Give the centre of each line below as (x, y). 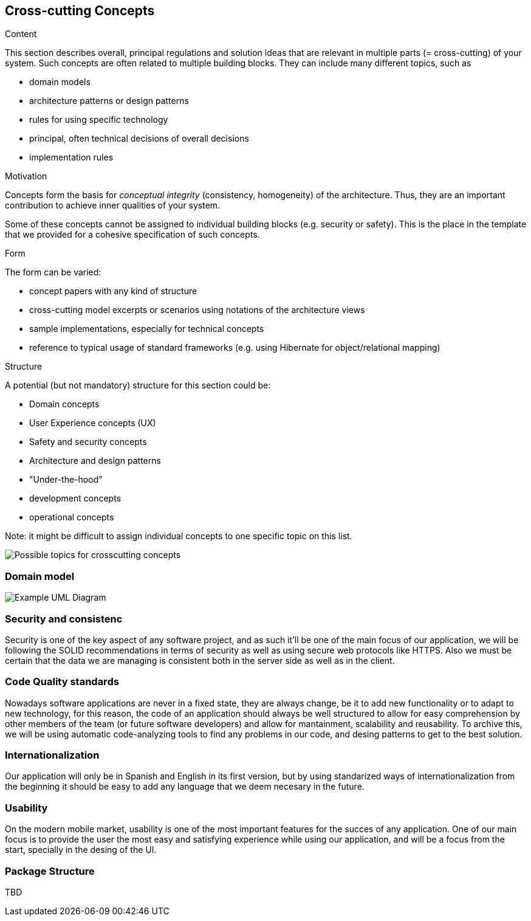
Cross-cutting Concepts (80, 11)
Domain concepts (64, 404)
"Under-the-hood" (66, 480)
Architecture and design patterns (95, 461)
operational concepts (72, 517)
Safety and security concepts (88, 442)
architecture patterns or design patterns (109, 101)
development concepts (75, 498)
